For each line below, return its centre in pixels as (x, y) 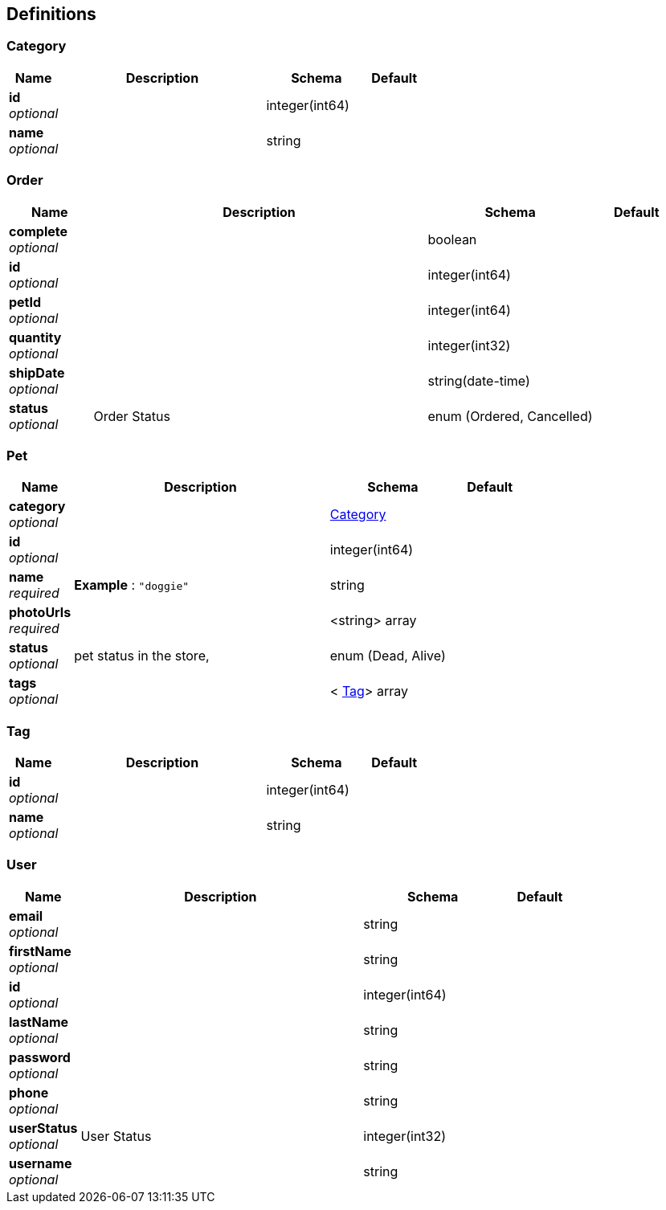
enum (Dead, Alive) (388, 656)
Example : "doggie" (132, 585)
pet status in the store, (142, 656)
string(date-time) (479, 380)
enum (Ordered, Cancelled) (510, 416)
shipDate (37, 372)
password (40, 1057)
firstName (40, 951)
